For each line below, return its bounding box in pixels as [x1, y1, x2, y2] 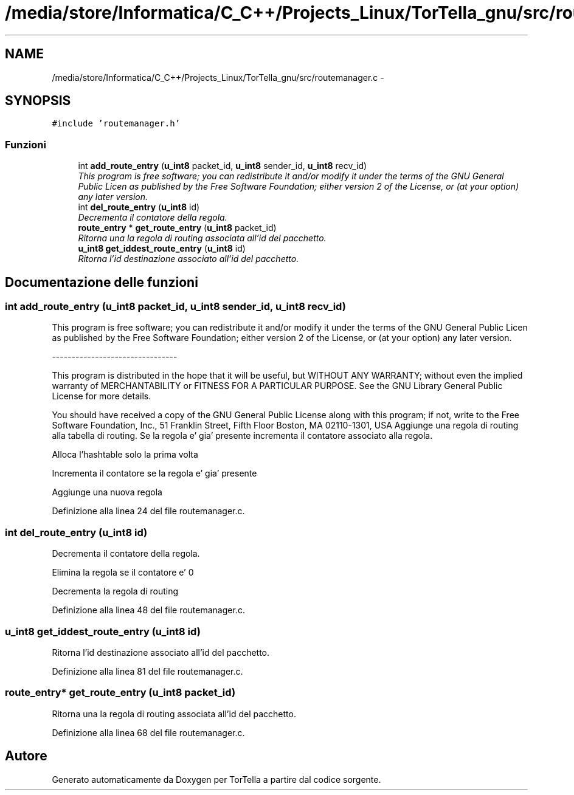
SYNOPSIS [5, 93, 71, 109]
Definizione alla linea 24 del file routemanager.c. [52, 506, 245, 517]
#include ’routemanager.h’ [52, 119, 181, 129]
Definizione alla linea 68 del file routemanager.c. [52, 727, 245, 738]
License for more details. [52, 391, 151, 402]
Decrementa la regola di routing [52, 586, 178, 597]
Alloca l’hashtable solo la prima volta [52, 449, 198, 460]
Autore [5, 748, 47, 764]
